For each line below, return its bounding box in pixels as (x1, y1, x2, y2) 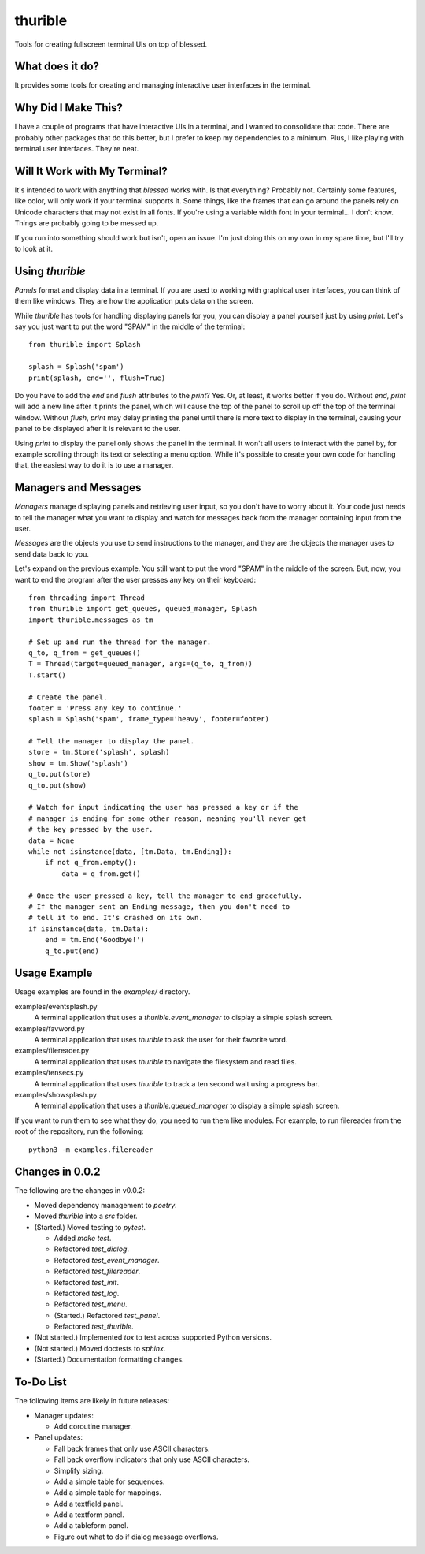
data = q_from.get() (61, 869, 141, 878)
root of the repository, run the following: (14, 1127, 144, 1136)
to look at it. (14, 244, 53, 253)
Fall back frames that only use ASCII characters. (54, 1444, 210, 1453)
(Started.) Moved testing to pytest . (34, 1222, 146, 1232)
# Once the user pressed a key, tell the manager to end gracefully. (28, 891, 303, 900)
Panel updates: (34, 1433, 83, 1442)
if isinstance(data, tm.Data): (28, 924, 150, 934)
